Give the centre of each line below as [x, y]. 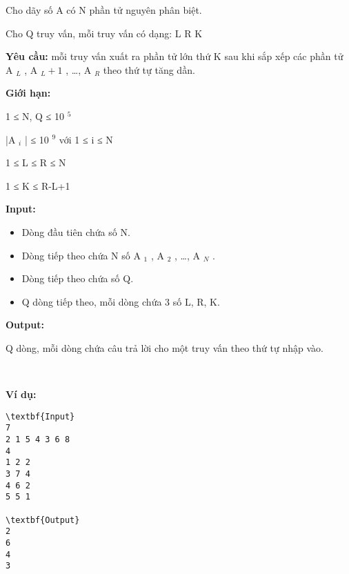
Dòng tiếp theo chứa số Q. [78, 278]
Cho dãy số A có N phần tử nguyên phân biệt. [104, 10]
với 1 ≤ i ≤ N [86, 139]
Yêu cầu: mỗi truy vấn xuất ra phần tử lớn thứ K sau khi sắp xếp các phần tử [174, 56]
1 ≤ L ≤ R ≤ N [36, 162]
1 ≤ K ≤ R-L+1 [38, 185]
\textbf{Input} [40, 416]
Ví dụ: [21, 394]
